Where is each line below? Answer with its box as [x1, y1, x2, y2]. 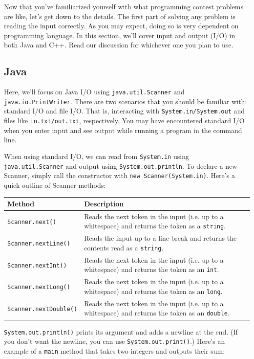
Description [84, 199, 124, 209]
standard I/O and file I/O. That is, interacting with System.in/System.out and [4, 106, 245, 116]
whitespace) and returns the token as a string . [84, 221, 226, 231]
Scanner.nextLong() [7, 284, 70, 291]
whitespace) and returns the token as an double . [84, 308, 230, 318]
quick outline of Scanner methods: [4, 179, 106, 190]
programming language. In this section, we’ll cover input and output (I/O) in [4, 30, 235, 40]
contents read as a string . [84, 242, 164, 252]
